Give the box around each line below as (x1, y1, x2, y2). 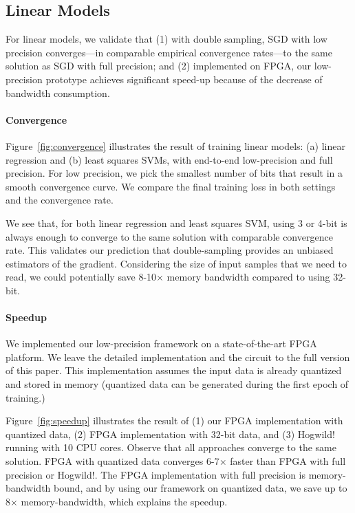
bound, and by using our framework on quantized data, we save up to (54, 481, 347, 495)
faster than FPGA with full (230, 454, 346, 468)
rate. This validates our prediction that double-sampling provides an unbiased (6, 243, 334, 257)
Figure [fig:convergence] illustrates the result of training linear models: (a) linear (6, 138, 345, 153)
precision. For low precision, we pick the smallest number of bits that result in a (6, 166, 343, 180)
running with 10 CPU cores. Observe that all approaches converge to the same (6, 440, 336, 455)
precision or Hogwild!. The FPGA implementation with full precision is (6, 467, 306, 481)
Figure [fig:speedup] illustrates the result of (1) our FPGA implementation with (6, 413, 343, 428)
